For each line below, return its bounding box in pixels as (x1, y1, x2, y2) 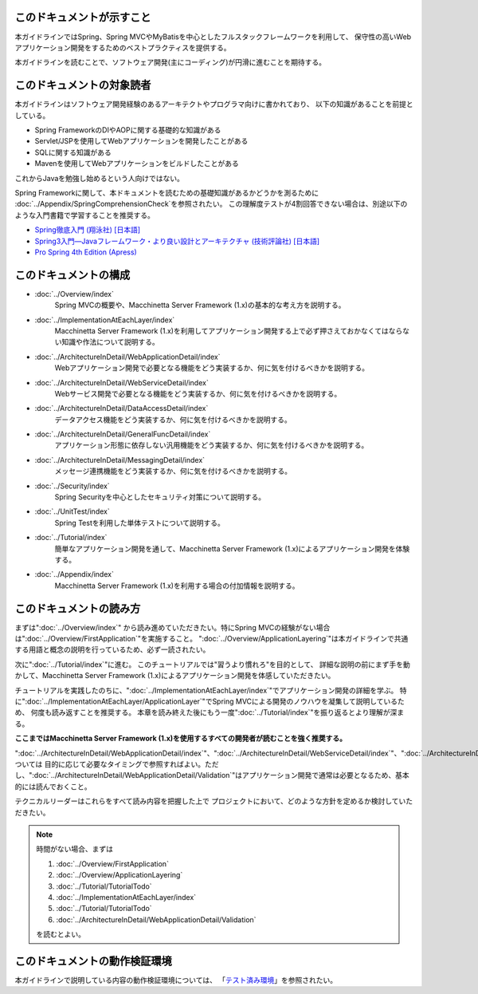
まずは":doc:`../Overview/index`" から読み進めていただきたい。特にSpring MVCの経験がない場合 (14, 622, 331, 632)
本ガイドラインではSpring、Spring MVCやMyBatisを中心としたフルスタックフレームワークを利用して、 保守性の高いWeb (14, 32, 412, 41)
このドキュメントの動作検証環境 (14, 954, 172, 968)
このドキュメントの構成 (14, 268, 131, 282)
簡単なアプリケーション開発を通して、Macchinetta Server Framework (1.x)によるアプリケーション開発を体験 (54, 543, 410, 554)
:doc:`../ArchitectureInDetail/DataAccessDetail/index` (34, 404, 209, 413)
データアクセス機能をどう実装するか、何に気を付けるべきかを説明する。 (54, 415, 292, 424)
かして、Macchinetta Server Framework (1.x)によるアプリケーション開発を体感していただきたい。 (14, 671, 335, 680)
